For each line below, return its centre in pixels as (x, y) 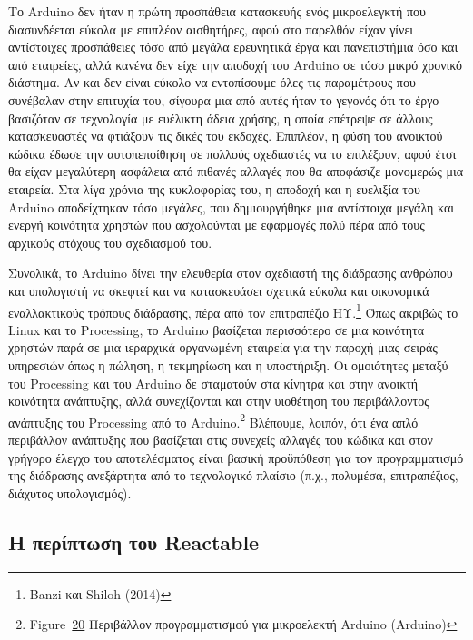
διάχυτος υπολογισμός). (70, 492)
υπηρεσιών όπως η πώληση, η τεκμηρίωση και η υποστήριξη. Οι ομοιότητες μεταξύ (228, 364)
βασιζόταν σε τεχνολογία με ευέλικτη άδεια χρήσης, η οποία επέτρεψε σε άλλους (221, 118)
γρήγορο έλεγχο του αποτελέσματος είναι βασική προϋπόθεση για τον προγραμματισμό (236, 457)
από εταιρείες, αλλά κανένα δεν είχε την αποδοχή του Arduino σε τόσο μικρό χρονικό (236, 64)
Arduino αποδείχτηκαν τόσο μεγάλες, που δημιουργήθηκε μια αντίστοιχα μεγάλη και (232, 207)
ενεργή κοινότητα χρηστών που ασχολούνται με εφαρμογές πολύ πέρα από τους (217, 225)
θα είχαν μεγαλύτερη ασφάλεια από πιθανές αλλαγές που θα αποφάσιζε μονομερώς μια (236, 171)
